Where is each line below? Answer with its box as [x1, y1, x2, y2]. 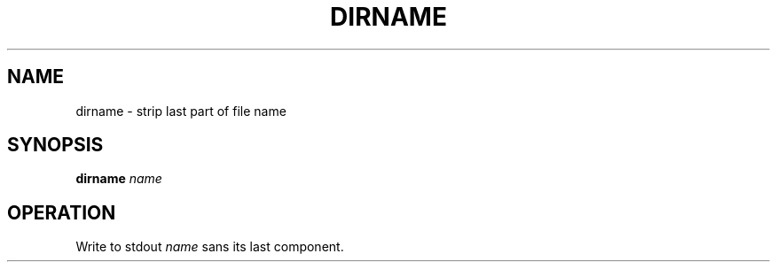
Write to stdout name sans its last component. [75, 239, 344, 255]
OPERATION [7, 201, 116, 224]
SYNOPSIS [7, 134, 104, 157]
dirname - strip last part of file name [75, 103, 286, 119]
